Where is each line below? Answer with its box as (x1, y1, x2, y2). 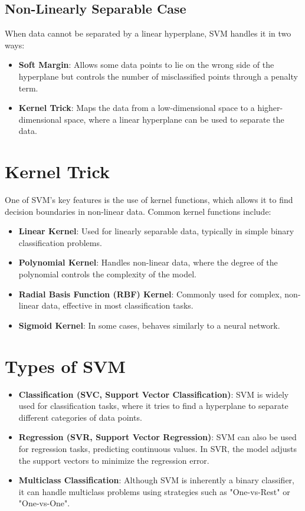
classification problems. (18, 236, 102, 248)
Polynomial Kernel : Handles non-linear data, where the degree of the (18, 256, 278, 268)
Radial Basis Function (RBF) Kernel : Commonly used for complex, (18, 287, 282, 300)
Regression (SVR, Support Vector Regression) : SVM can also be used (18, 431, 297, 443)
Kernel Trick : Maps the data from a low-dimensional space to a (18, 101, 255, 114)
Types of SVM (5, 353, 126, 378)
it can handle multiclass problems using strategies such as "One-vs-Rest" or (18, 485, 290, 497)
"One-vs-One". (18, 497, 70, 509)
